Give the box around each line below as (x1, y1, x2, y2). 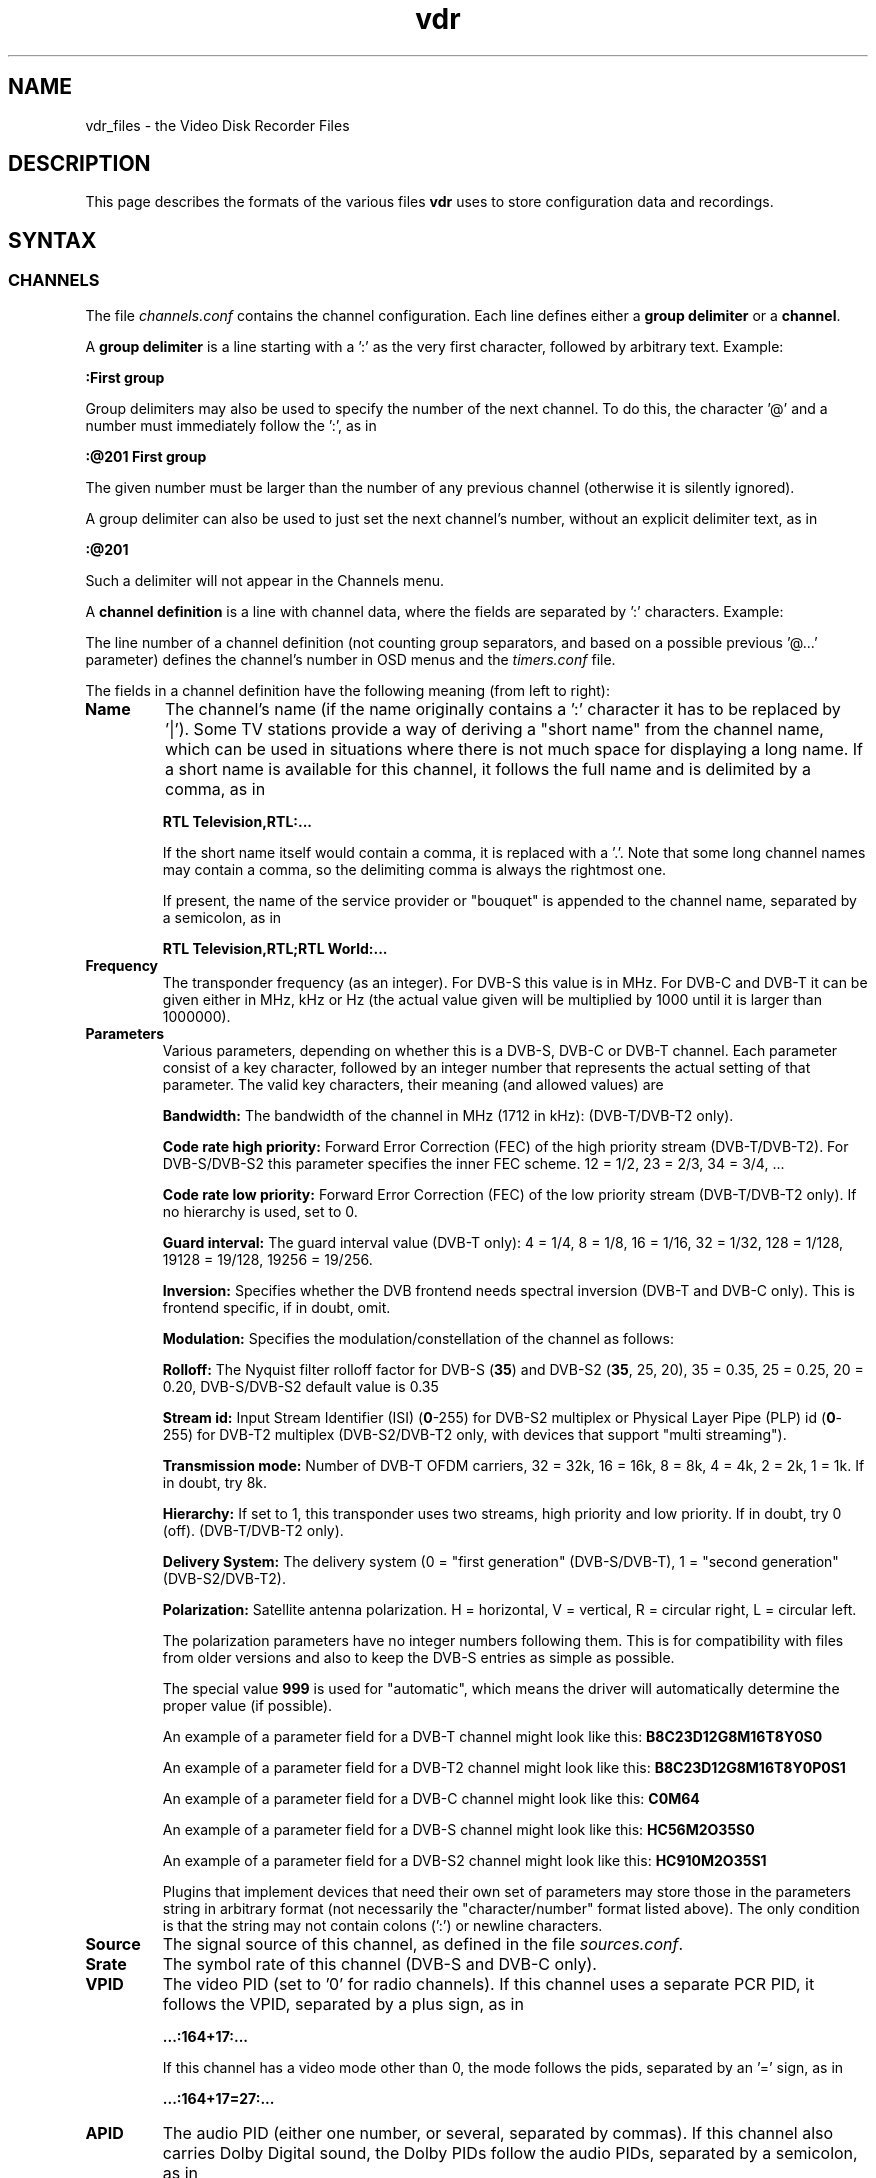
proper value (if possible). (162, 1696, 333, 1714)
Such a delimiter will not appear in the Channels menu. (85, 571, 445, 589)
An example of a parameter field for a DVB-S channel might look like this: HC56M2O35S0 (162, 1820, 755, 1838)
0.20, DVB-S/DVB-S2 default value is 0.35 (162, 1377, 439, 1395)
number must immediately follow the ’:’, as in (85, 416, 377, 434)
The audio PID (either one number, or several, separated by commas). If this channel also (162, 2122, 834, 2143)
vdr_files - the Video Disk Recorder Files (85, 116, 350, 134)
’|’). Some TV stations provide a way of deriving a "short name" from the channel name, (165, 718, 824, 739)
